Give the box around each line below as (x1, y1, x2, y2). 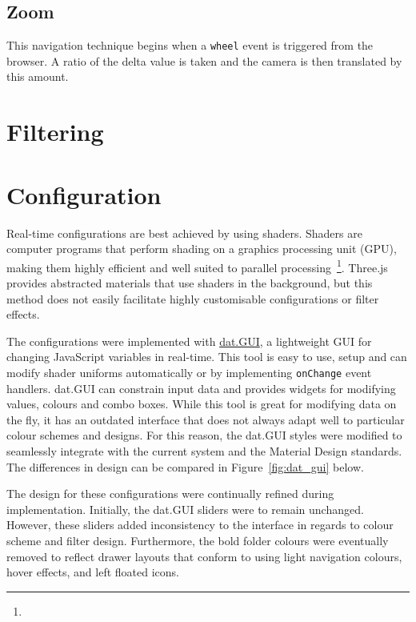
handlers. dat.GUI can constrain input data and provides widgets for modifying (6, 379, 396, 396)
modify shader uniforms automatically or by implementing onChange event (6, 363, 372, 380)
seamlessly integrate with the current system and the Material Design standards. (6, 442, 402, 459)
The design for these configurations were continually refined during (6, 485, 334, 502)
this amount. (6, 68, 69, 85)
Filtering (6, 115, 104, 148)
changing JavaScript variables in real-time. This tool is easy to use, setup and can (6, 348, 407, 365)
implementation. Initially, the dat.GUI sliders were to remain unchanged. (6, 500, 364, 517)
